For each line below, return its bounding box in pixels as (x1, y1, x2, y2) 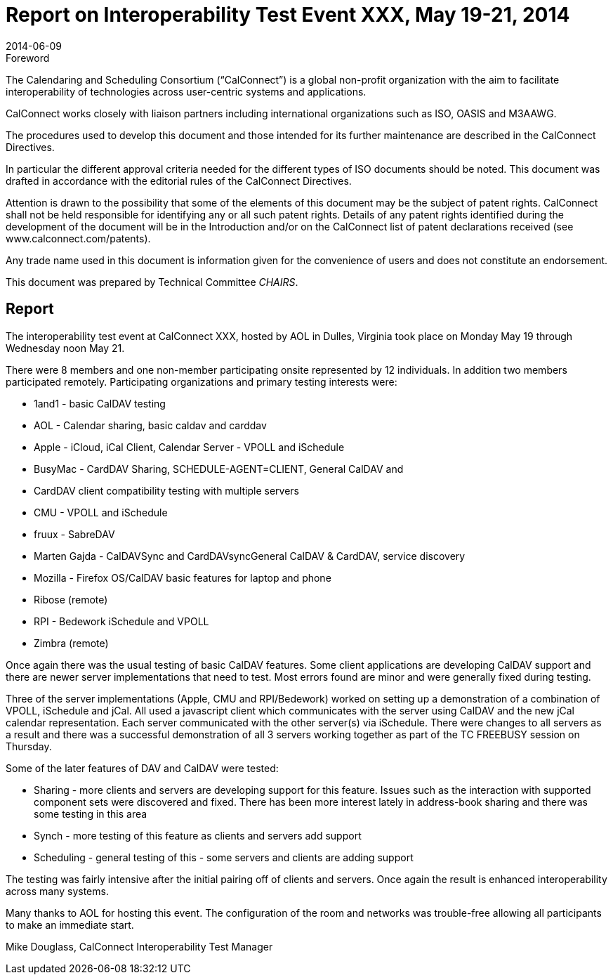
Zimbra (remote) (34, 636, 109, 649)
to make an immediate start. (6, 918, 134, 931)
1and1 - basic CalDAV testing (34, 397, 166, 410)
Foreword (6, 51, 50, 64)
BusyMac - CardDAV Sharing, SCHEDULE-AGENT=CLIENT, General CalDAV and (34, 462, 404, 475)
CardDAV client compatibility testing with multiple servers (34, 484, 299, 497)
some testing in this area (34, 807, 147, 820)
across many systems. (6, 884, 109, 897)
